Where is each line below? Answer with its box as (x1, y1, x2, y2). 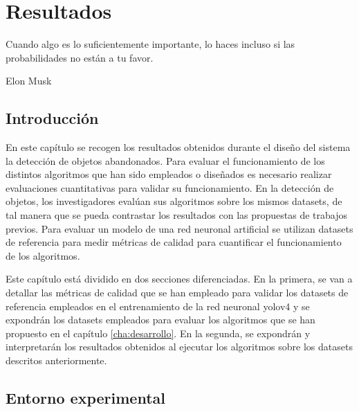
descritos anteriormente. (6, 353, 107, 368)
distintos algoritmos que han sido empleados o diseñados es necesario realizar (6, 167, 332, 181)
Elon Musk (6, 73, 52, 88)
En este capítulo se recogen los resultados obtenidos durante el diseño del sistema (6, 140, 351, 154)
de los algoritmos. (6, 248, 80, 262)
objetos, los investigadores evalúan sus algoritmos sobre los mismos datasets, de (6, 194, 342, 208)
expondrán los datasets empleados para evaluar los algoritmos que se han (6, 312, 315, 327)
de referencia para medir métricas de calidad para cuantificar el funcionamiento (6, 235, 342, 249)
